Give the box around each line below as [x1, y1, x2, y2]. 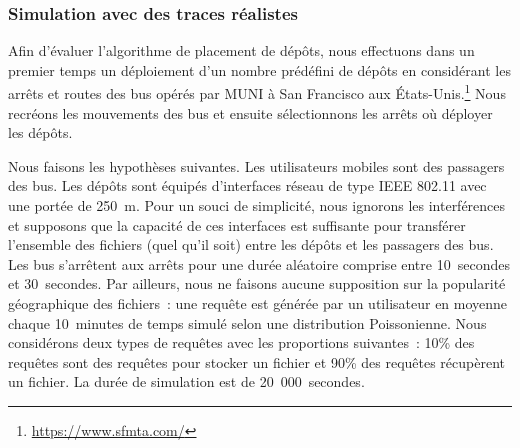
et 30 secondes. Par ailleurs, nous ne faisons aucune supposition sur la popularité [8, 273, 506, 294]
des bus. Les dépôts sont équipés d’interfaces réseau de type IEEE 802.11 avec [8, 175, 487, 196]
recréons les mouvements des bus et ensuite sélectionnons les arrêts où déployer [8, 102, 493, 123]
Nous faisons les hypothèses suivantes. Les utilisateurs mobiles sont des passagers [8, 155, 505, 176]
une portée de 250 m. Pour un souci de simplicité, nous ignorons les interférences [8, 195, 506, 216]
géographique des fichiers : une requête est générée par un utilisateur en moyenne [8, 293, 508, 313]
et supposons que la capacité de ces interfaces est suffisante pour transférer [8, 214, 466, 235]
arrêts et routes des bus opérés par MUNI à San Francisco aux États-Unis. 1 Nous [8, 80, 506, 104]
